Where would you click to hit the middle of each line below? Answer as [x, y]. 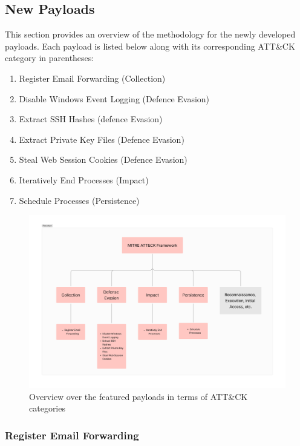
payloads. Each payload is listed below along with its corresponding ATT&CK [150, 46]
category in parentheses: [50, 58]
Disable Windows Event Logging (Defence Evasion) [114, 98]
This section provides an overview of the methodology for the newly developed [150, 34]
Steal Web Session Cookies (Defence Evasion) [103, 159]
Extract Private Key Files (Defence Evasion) [102, 139]
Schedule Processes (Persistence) [79, 200]
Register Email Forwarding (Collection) [92, 78]
